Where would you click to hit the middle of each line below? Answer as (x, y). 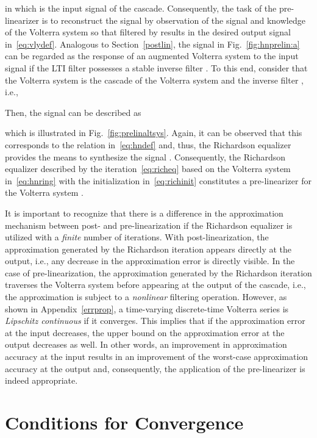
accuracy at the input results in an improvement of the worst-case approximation (157, 357)
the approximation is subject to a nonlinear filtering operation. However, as (146, 297)
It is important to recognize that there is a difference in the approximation (144, 213)
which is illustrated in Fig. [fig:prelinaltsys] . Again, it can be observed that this (154, 133)
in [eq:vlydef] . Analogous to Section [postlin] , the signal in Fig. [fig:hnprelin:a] (152, 44)
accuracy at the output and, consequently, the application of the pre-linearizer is (155, 368)
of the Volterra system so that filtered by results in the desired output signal (148, 32)
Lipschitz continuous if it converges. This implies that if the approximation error (155, 321)
